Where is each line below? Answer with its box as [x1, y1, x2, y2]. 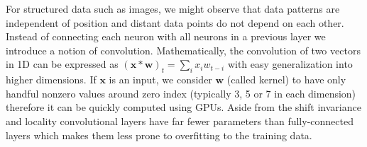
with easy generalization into [227, 57, 353, 71]
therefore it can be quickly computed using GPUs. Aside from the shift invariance [6, 100, 361, 114]
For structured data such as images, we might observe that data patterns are [6, 1, 340, 16]
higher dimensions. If [6, 72, 97, 87]
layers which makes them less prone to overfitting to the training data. [6, 127, 312, 142]
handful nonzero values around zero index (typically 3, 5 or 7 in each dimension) [6, 86, 356, 100]
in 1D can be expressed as [6, 57, 119, 71]
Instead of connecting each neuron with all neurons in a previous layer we [6, 29, 326, 44]
